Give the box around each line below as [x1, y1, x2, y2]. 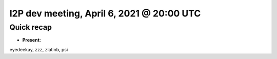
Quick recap [9, 23, 52, 32]
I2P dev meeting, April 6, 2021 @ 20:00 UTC [9, 8, 201, 19]
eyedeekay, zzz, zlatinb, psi [9, 46, 68, 52]
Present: [22, 37, 41, 43]
